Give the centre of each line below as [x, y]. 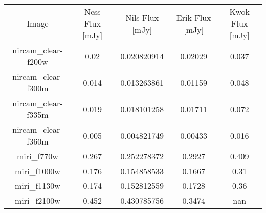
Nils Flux [142, 17]
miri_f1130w [37, 186]
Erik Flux [194, 17]
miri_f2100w [37, 200]
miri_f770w [37, 156]
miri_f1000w [37, 171]
